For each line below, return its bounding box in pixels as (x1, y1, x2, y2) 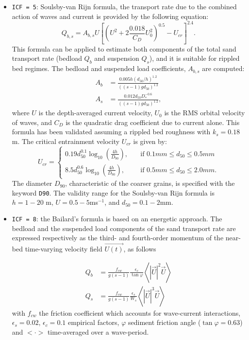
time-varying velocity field (25, 244, 102, 253)
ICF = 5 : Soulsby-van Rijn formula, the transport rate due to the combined (12, 1, 237, 11)
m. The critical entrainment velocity (12, 136, 120, 146)
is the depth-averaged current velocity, (38, 107, 152, 118)
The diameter (12, 178, 52, 188)
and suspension (94, 53, 139, 63)
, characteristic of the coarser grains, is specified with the (65, 178, 235, 188)
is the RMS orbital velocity (164, 107, 245, 118)
